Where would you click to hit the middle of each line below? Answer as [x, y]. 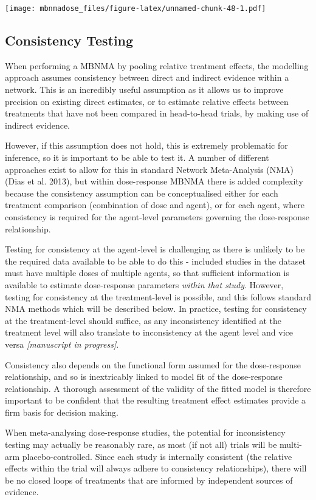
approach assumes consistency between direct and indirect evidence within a [147, 77]
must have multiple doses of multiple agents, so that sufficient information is [147, 273]
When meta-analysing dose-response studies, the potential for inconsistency [145, 432]
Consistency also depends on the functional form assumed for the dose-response [153, 364]
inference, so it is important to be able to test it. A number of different [137, 157]
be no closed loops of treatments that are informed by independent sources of [149, 480]
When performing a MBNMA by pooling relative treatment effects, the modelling [157, 65]
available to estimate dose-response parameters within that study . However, [144, 284]
